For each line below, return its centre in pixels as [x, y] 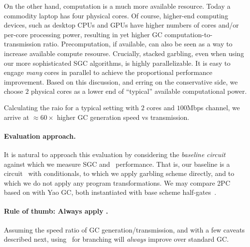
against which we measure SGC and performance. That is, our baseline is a [117, 164]
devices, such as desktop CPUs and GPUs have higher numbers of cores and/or [121, 25]
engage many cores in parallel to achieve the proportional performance [108, 72]
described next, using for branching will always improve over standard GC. [116, 239]
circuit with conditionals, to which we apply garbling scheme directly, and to [119, 173]
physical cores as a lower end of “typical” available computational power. [139, 91]
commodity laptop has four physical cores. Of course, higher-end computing [116, 15]
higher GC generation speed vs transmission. [123, 117]
